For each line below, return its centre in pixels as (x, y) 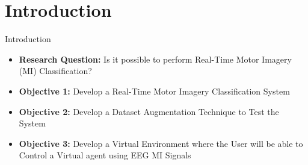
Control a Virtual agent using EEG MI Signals (105, 155)
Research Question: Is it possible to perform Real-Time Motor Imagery (155, 59)
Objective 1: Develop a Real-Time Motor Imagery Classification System (154, 91)
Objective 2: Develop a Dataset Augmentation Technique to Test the (149, 111)
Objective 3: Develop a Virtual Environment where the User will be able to (161, 143)
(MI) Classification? (55, 71)
